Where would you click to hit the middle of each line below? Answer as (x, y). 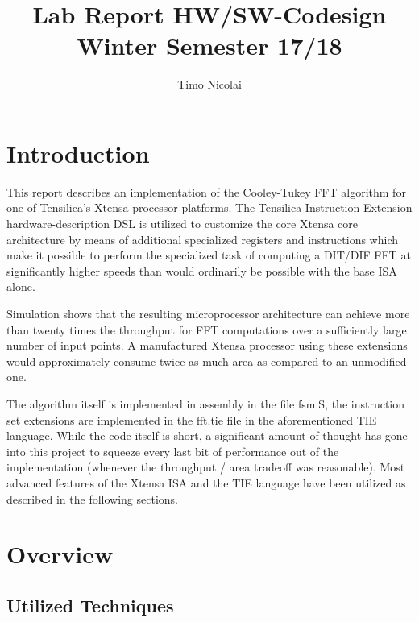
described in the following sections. (92, 498)
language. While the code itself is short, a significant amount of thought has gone (207, 435)
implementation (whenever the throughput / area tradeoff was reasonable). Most (206, 467)
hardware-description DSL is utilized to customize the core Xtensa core (183, 224)
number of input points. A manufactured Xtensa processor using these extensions (207, 345)
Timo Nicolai (209, 84)
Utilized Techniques (90, 605)
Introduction (78, 153)
